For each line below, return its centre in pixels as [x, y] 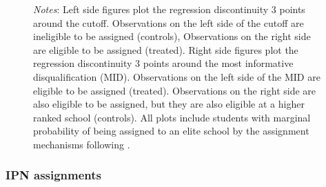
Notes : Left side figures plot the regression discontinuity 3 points [169, 9]
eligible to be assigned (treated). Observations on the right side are [175, 90]
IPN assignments [54, 175]
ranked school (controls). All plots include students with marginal [172, 117]
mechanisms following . [82, 144]
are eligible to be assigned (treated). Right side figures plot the [166, 49]
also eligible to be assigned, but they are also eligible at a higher [169, 104]
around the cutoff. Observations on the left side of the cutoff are [169, 22]
